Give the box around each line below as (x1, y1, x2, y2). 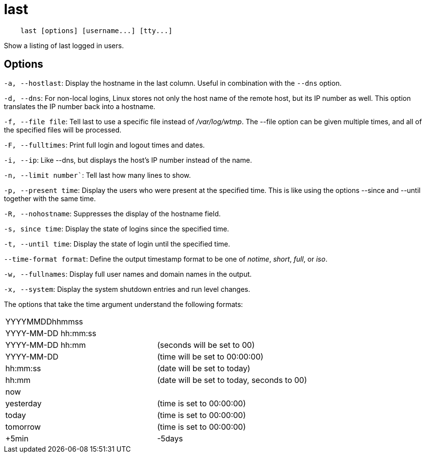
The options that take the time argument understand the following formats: (4, 300, 243, 308)
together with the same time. (4, 194, 96, 203)
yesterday (5, 398, 42, 408)
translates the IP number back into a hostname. (4, 102, 155, 111)
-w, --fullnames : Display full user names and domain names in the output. (4, 269, 252, 278)
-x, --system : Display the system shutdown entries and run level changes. (4, 285, 251, 293)
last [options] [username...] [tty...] (20, 26, 173, 35)
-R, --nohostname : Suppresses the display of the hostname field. (4, 209, 221, 218)
